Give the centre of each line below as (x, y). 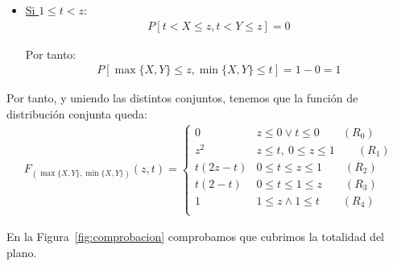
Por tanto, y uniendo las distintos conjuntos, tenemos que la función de (182, 98)
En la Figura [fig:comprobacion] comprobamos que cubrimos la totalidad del (195, 237)
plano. (22, 252)
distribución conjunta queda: (77, 113)
